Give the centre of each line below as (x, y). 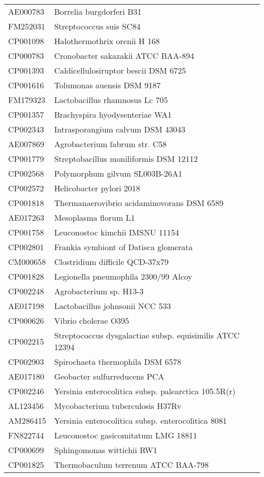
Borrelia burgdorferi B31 (98, 11)
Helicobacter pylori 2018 (97, 188)
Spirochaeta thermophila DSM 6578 (118, 362)
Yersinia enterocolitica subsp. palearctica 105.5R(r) (145, 391)
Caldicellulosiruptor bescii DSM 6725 (120, 70)
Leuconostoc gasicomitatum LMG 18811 (126, 435)
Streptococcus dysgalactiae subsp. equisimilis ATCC (147, 335)
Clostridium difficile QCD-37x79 (111, 262)
